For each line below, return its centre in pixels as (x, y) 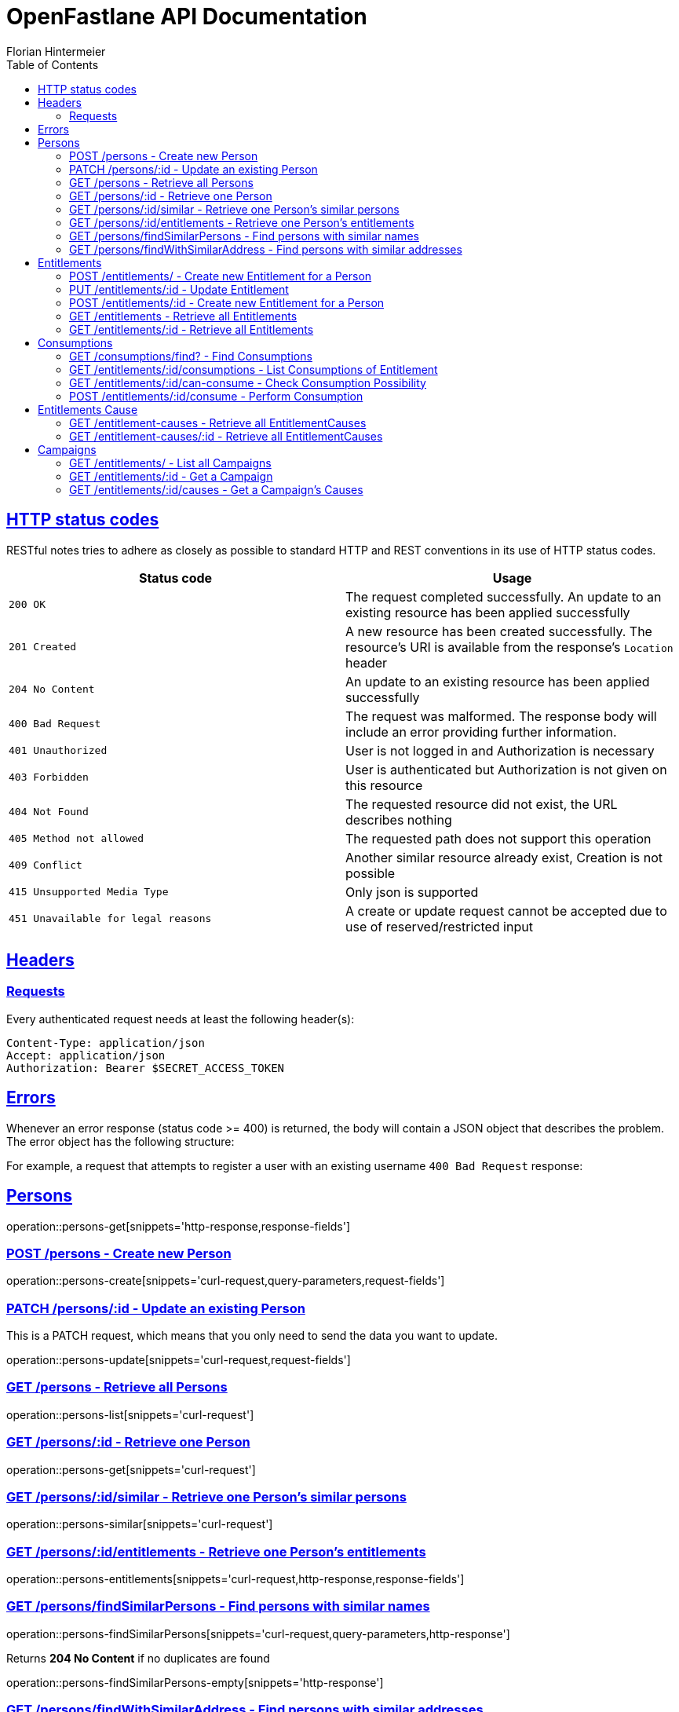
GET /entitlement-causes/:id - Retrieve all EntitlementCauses (226, 436)
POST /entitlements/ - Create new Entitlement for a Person (221, 276)
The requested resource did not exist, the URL (482, 804)
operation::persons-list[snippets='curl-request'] (130, 1414)
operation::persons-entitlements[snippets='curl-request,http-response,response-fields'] (235, 1579)
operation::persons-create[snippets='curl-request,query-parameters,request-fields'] (226, 1281)
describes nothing (399, 819)
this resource (384, 785)
